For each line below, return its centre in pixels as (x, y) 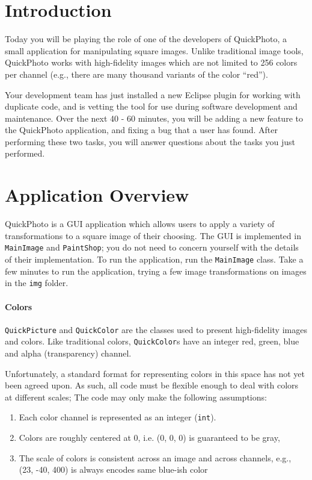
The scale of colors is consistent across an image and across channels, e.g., (155, 457)
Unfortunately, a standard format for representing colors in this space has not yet (155, 373)
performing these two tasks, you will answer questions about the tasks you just (150, 141)
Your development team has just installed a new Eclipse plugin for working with (153, 94)
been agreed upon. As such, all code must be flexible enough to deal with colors (152, 385)
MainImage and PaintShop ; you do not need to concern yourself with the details (152, 247)
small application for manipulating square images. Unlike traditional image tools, (154, 50)
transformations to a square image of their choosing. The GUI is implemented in (153, 235)
